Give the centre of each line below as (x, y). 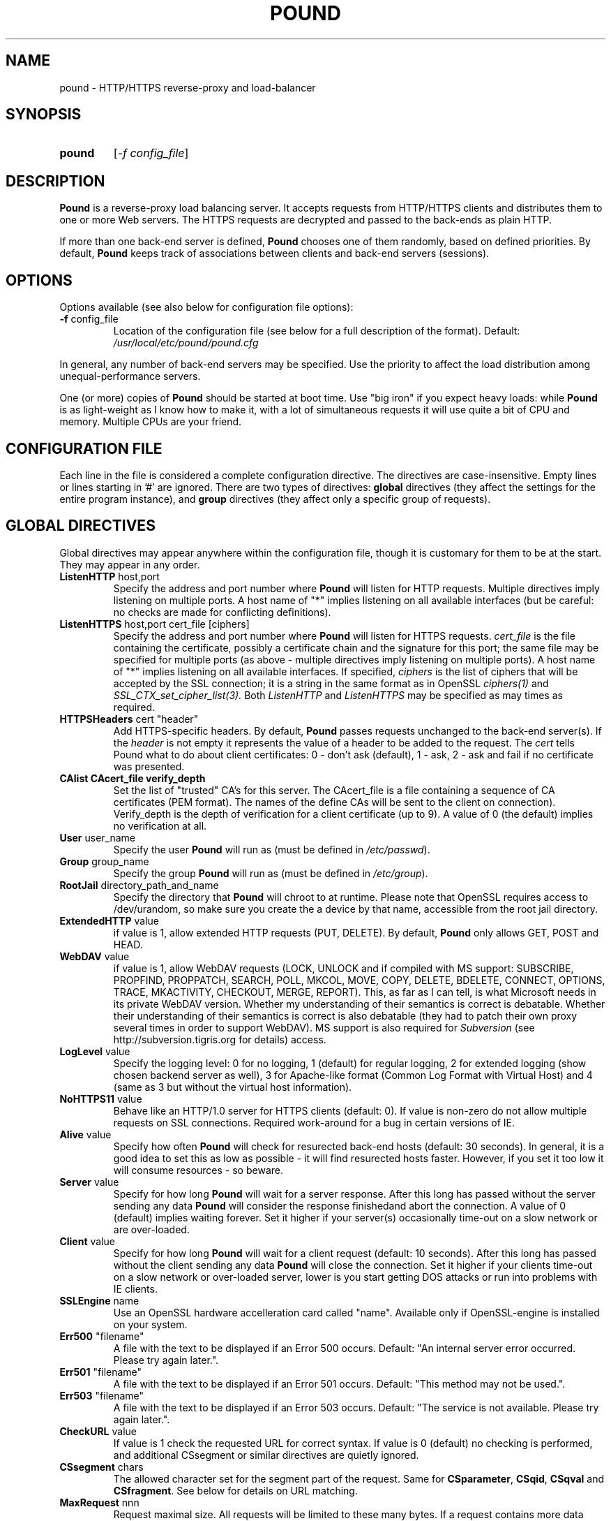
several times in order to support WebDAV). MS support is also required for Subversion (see (324, 1027)
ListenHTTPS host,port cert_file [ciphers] (154, 624)
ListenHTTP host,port (110, 576)
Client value (87, 1241)
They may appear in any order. (130, 564)
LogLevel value (95, 1051)
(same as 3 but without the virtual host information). (233, 1087)
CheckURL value (98, 1431)
